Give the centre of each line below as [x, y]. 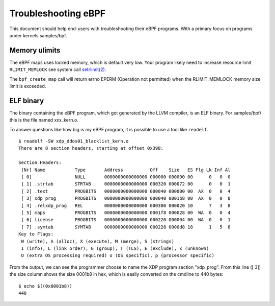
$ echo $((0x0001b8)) [45, 286]
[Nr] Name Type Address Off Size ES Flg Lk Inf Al [126, 170]
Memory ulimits [35, 50]
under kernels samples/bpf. [38, 35]
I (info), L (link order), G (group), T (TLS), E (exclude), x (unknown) [115, 248]
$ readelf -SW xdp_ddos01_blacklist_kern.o [74, 141]
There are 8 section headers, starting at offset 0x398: [91, 148]
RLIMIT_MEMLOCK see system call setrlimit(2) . [58, 69]
